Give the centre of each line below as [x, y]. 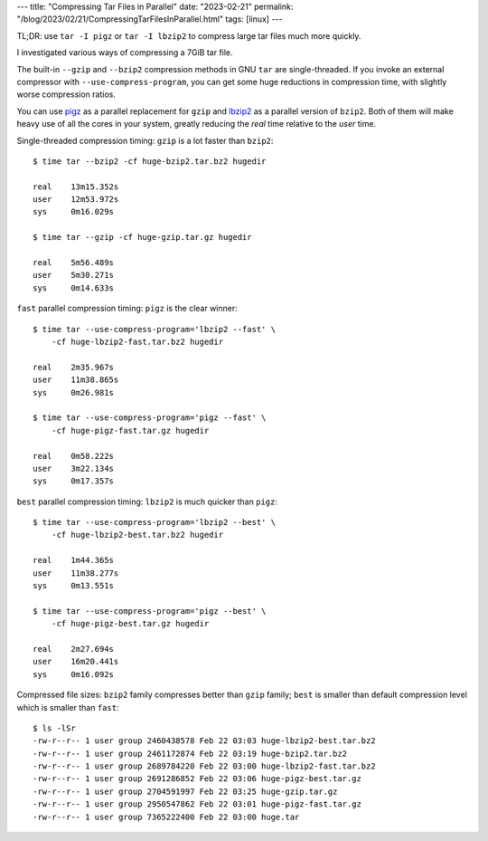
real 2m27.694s [74, 649]
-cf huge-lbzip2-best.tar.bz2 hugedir [137, 535]
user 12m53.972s [76, 200]
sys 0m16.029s [74, 212]
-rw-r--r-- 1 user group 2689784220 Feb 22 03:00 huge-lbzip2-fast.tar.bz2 [204, 766]
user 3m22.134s [74, 468]
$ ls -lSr [54, 728]
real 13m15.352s [76, 186]
